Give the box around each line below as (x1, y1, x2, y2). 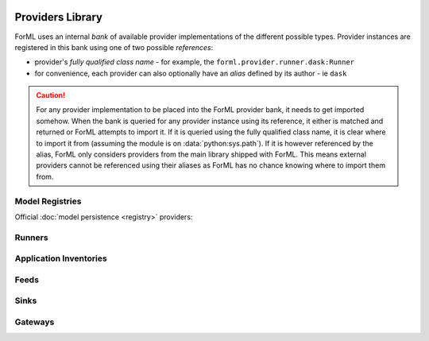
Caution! (36, 91, 66, 100)
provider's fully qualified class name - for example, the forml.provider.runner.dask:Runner (34, 57, 355, 67)
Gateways (14, 316, 55, 327)
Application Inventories (14, 253, 107, 264)
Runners (14, 231, 48, 242)
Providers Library (14, 10, 103, 24)
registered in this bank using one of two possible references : (14, 42, 214, 52)
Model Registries (14, 196, 82, 207)
